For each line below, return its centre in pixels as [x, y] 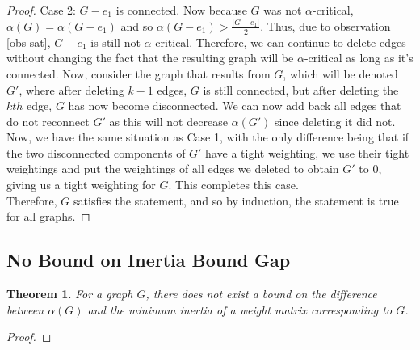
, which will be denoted [340, 73]
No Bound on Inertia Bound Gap [149, 260]
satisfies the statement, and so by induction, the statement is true [236, 200]
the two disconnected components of [96, 152]
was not [283, 10]
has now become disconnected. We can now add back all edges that [235, 105]
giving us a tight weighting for [81, 185]
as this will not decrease [168, 121]
